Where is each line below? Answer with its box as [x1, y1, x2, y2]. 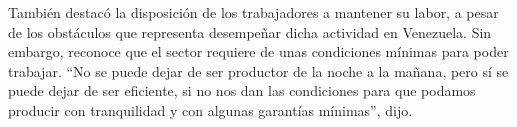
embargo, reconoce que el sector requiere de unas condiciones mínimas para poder [8, 41, 509, 62]
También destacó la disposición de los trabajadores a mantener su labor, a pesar [8, 2, 499, 22]
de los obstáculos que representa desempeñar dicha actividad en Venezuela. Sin [8, 21, 492, 42]
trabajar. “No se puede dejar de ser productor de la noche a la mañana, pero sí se [8, 60, 509, 81]
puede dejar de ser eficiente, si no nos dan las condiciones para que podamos [8, 80, 476, 101]
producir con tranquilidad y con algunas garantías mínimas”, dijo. [8, 99, 413, 120]
